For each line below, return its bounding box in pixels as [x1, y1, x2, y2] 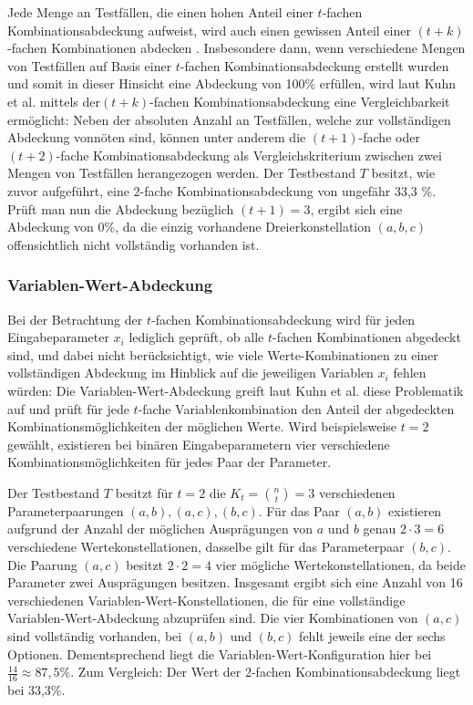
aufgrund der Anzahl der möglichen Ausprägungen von [7, 519, 314, 538]
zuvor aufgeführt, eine [7, 181, 129, 200]
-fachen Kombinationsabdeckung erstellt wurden [180, 56, 449, 75]
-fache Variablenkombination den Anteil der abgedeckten [138, 399, 455, 418]
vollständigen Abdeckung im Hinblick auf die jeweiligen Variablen [7, 363, 374, 382]
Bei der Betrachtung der [7, 309, 143, 328]
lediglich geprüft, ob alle [129, 327, 264, 347]
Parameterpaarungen [7, 501, 124, 520]
